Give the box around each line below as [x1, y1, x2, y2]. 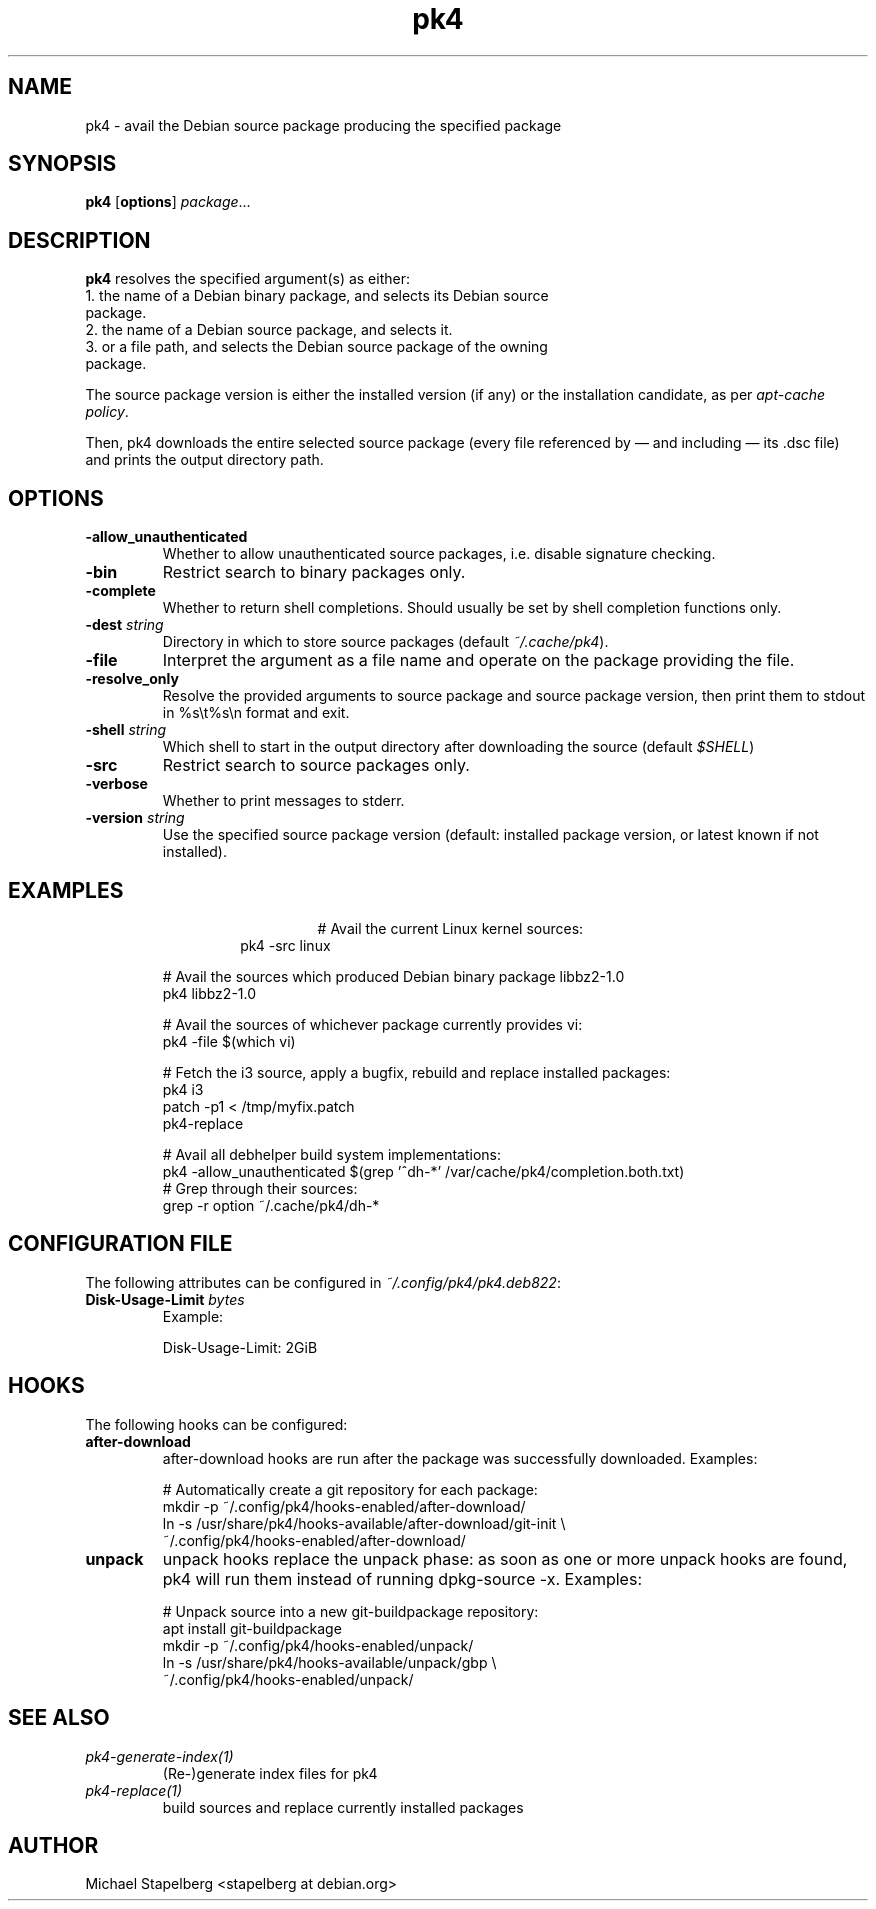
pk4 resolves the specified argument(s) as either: [85, 270, 410, 288]
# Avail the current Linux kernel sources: [317, 919, 584, 937]
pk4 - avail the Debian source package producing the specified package [85, 116, 562, 134]
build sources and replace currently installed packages [162, 1798, 524, 1816]
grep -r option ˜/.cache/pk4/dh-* [162, 1196, 380, 1214]
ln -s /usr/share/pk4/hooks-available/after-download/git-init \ [162, 1514, 566, 1532]
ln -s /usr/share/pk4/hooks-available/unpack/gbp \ [162, 1653, 497, 1671]
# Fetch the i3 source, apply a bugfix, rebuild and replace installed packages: [162, 1063, 671, 1081]
